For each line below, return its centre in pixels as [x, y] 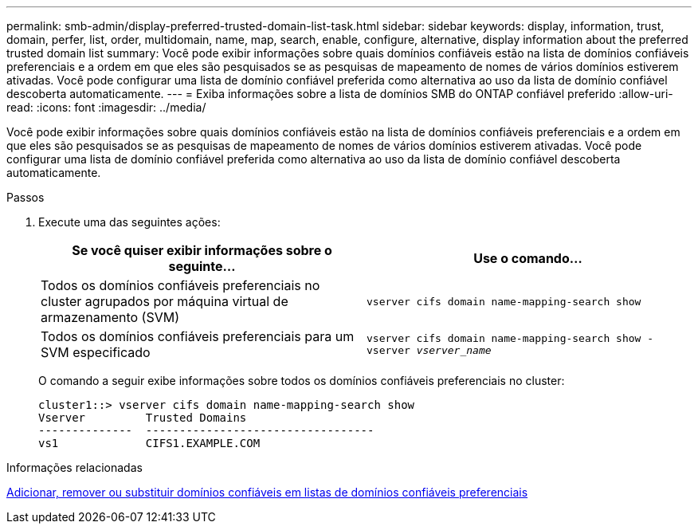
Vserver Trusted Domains [143, 418]
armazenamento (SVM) [110, 317]
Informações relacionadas [75, 467]
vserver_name [454, 350]
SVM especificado [96, 352]
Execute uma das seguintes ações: [129, 222]
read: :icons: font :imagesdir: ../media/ [106, 107]
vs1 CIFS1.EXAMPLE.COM [149, 443]
